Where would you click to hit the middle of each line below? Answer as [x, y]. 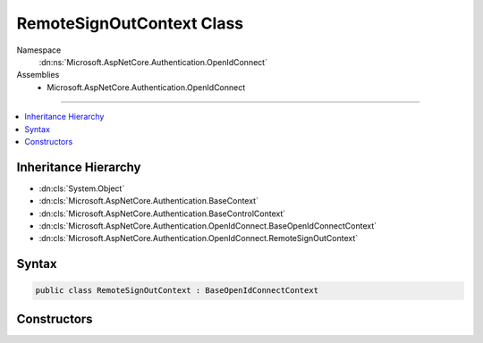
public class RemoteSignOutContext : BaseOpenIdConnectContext [177, 291]
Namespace [39, 50]
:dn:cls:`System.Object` [82, 188]
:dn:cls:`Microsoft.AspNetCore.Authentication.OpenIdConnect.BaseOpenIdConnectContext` [208, 226]
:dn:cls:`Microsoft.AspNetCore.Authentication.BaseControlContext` [162, 213]
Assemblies [38, 75]
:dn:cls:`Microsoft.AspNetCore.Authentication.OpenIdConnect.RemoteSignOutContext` [199, 238]
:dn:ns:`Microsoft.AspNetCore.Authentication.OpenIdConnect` [153, 62]
